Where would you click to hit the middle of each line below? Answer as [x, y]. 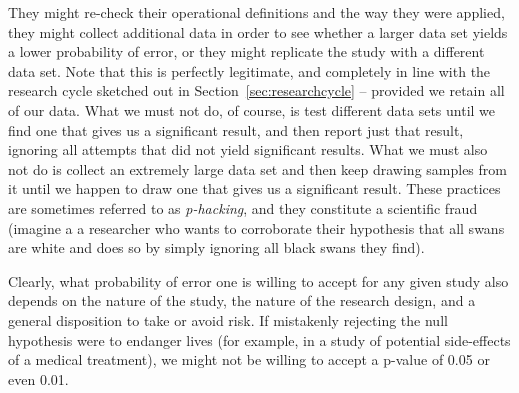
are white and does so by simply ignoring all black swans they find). [216, 247]
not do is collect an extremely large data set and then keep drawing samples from [257, 168]
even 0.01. [38, 378]
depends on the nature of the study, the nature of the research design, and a [242, 300]
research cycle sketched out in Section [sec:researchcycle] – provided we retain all [256, 90]
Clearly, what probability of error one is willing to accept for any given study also [258, 280]
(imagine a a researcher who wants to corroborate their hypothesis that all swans [256, 227]
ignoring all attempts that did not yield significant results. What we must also [248, 149]
